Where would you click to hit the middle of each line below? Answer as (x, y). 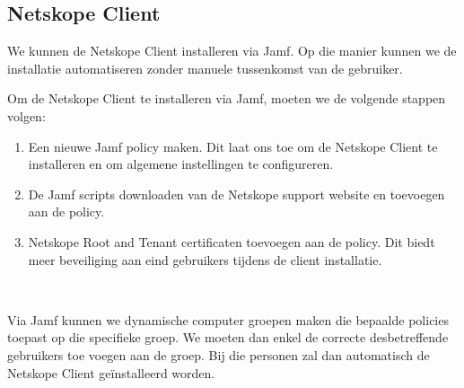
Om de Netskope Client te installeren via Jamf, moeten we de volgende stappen (227, 98)
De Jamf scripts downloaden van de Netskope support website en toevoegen (236, 194)
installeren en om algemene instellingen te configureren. (181, 164)
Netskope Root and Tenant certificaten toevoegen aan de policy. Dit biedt (232, 241)
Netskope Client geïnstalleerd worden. (111, 372)
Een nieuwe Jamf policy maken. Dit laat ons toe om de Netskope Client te (233, 146)
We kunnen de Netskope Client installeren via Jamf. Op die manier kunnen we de (232, 51)
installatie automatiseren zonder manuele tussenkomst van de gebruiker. (205, 68)
